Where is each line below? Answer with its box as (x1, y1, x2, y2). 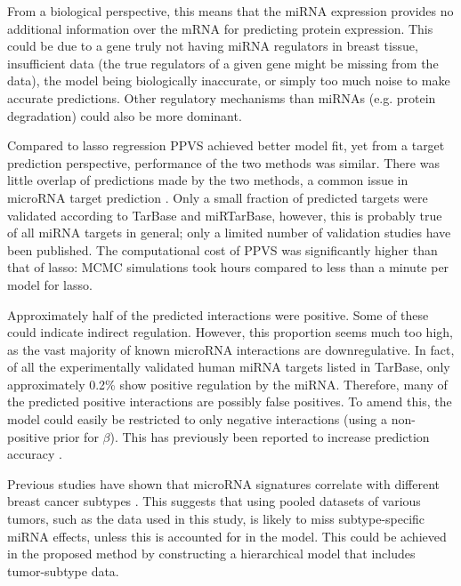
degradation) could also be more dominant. (7, 106, 242, 124)
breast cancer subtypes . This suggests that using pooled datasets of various (7, 492, 421, 510)
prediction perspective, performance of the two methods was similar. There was (7, 153, 440, 172)
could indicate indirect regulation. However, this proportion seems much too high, (7, 323, 453, 341)
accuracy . (7, 445, 62, 463)
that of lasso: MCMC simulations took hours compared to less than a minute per (7, 258, 449, 277)
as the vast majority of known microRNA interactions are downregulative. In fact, (7, 340, 455, 358)
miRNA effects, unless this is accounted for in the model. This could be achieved (7, 526, 447, 545)
